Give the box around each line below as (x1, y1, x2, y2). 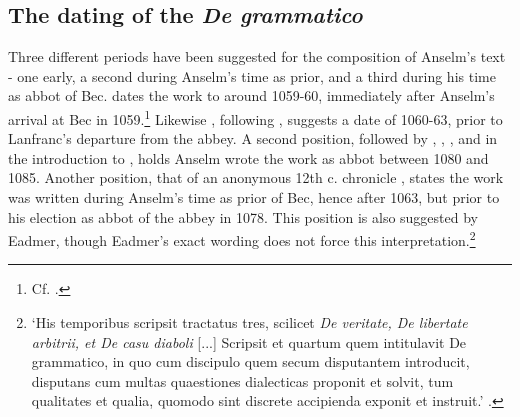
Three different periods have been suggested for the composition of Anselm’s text (8, 46, 506, 67)
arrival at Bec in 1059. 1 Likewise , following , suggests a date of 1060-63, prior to (8, 105, 503, 129)
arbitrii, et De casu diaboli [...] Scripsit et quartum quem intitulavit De (31, 331, 467, 352)
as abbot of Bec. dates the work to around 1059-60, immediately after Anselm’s (8, 85, 495, 106)
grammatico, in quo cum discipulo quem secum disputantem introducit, (31, 351, 470, 372)
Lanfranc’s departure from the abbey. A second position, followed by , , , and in (8, 128, 498, 149)
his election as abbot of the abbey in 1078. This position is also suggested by (8, 206, 478, 227)
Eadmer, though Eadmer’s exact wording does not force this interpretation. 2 (8, 227, 476, 250)
